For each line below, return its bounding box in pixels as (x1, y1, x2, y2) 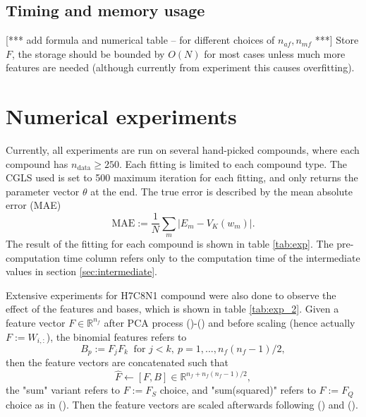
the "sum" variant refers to (6, 382, 121, 397)
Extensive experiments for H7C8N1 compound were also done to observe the (6, 287, 336, 302)
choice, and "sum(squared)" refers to (159, 382, 316, 397)
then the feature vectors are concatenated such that (6, 355, 229, 370)
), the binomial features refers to (46, 329, 187, 344)
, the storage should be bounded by (12, 46, 165, 61)
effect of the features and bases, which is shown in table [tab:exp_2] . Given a (6, 301, 339, 316)
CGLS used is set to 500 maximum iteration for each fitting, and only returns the (6, 170, 358, 185)
